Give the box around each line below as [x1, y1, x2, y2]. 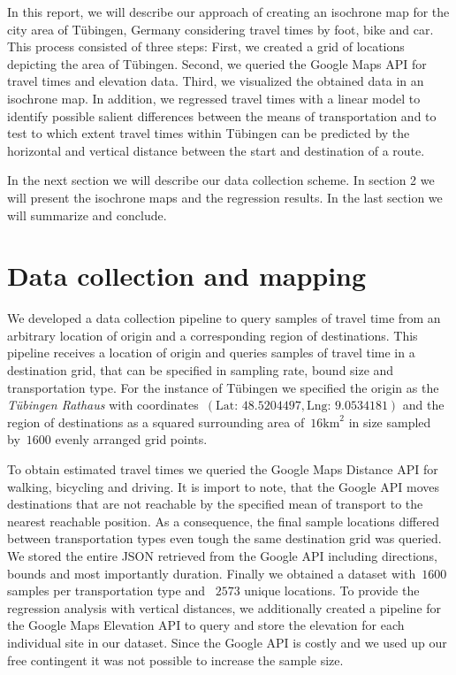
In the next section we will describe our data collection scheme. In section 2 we [7, 171, 435, 189]
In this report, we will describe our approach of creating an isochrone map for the [7, 3, 450, 20]
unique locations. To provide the [244, 581, 420, 600]
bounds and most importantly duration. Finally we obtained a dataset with [7, 564, 416, 582]
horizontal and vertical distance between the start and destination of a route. [7, 141, 425, 159]
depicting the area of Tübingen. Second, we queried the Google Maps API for [7, 54, 427, 73]
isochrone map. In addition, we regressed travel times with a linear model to [7, 88, 421, 107]
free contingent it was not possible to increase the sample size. [7, 650, 344, 669]
